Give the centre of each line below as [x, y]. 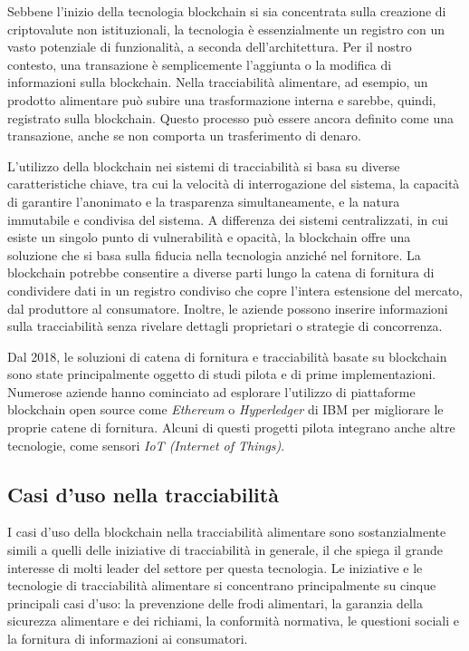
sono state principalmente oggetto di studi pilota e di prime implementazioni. [222, 374]
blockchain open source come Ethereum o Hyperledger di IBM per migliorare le [225, 409]
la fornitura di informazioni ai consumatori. [128, 639]
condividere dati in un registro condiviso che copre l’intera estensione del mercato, [235, 290]
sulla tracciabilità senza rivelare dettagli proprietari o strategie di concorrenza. [225, 326]
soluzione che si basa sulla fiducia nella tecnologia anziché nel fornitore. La [214, 254]
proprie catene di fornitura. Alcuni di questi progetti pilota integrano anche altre [231, 428]
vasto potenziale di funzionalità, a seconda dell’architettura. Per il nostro [210, 47]
